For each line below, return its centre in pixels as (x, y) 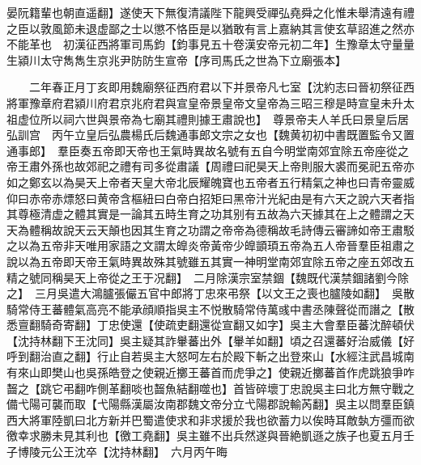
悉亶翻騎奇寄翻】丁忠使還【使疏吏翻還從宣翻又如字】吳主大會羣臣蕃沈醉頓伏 (210, 325)
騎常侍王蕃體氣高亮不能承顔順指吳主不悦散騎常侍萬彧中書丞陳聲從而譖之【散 (210, 309)
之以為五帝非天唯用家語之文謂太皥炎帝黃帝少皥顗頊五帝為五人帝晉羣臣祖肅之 (210, 245)
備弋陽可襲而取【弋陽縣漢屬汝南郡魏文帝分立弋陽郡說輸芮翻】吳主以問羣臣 (205, 404)
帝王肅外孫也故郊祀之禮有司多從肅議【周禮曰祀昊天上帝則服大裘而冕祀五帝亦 (210, 166)
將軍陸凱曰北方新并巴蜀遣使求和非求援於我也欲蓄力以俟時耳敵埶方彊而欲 (221, 419)
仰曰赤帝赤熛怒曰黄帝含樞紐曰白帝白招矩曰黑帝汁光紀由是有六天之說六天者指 (210, 198)
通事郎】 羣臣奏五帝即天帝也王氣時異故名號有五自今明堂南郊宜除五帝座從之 (208, 150)
